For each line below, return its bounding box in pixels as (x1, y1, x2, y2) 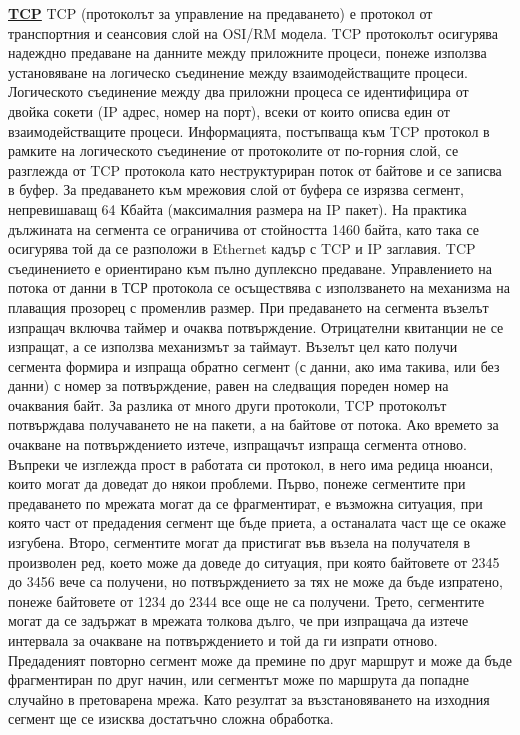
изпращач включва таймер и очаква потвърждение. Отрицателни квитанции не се (8, 316, 504, 337)
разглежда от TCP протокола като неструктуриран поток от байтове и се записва (8, 159, 502, 180)
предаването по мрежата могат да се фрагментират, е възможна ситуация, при (8, 492, 483, 513)
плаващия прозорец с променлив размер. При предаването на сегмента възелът (8, 296, 489, 317)
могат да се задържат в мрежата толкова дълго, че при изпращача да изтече (8, 610, 469, 631)
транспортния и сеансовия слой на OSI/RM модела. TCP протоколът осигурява (8, 22, 499, 43)
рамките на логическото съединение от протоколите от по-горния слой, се (8, 140, 459, 161)
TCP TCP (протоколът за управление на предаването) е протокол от (8, 3, 433, 23)
